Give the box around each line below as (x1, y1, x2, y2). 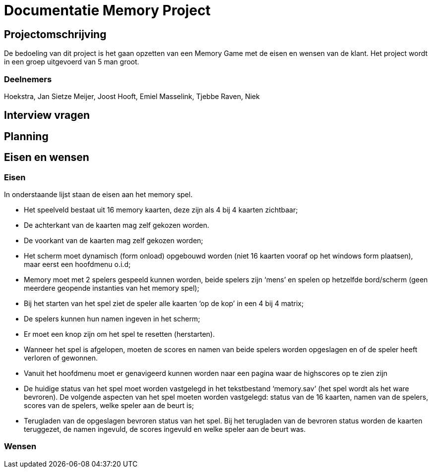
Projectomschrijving (4, 28, 107, 41)
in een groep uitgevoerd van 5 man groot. (4, 57, 139, 66)
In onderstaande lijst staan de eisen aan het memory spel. (4, 190, 193, 199)
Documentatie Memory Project (4, 2, 211, 19)
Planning (4, 130, 49, 143)
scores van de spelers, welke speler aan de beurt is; (24, 401, 194, 410)
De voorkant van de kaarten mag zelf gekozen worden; (24, 236, 203, 245)
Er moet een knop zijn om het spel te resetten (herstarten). (24, 329, 215, 338)
